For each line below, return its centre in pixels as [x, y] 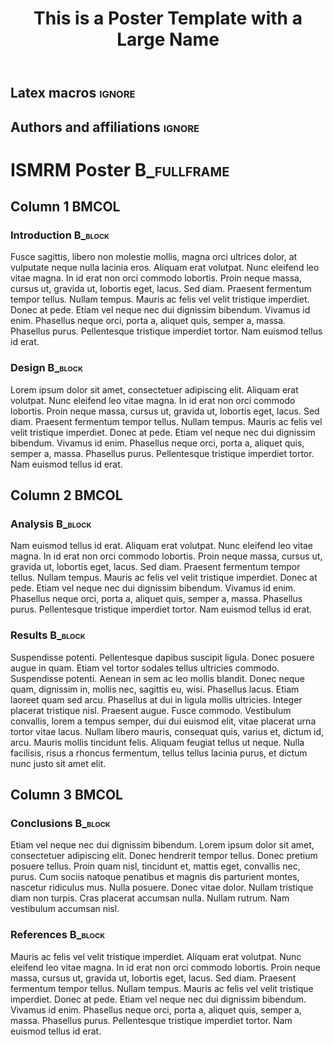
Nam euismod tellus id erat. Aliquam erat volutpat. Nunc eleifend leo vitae [161, 546]
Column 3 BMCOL [66, 795]
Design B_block [46, 368]
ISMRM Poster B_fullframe [120, 169]
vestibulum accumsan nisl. [65, 909]
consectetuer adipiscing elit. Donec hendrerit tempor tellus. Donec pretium [164, 856]
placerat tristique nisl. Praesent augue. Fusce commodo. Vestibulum [151, 710]
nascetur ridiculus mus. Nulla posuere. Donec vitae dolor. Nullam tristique [162, 888]
